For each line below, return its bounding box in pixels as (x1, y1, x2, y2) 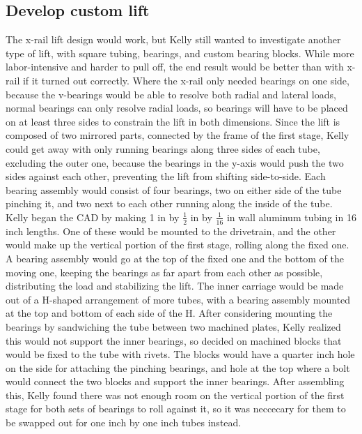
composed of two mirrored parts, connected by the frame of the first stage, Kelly (6, 128, 349, 142)
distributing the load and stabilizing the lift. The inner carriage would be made (6, 278, 344, 293)
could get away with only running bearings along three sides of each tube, (6, 141, 320, 156)
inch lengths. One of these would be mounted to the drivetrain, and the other (6, 223, 336, 238)
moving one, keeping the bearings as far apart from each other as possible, (6, 264, 323, 279)
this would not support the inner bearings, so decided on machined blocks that (6, 333, 342, 347)
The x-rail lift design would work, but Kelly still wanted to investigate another (6, 32, 341, 47)
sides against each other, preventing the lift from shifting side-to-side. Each (6, 169, 326, 184)
